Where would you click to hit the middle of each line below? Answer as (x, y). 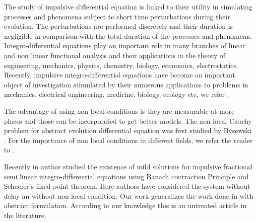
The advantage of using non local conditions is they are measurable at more (119, 111)
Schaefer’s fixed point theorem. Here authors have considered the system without (127, 186)
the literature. (25, 215)
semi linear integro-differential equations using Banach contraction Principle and (126, 176)
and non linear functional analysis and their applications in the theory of (115, 55)
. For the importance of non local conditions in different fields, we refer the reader (128, 140)
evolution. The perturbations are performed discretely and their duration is (119, 26)
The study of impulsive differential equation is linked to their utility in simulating (128, 6)
